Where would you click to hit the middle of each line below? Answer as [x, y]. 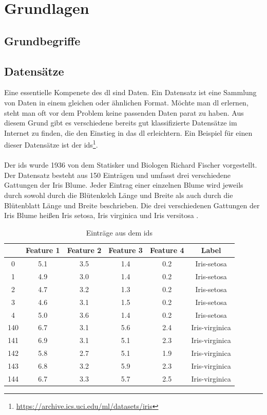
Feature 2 [84, 250]
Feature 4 [167, 250]
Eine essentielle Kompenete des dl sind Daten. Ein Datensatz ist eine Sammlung [130, 92]
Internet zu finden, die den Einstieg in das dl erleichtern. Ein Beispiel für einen [128, 132]
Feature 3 [126, 250]
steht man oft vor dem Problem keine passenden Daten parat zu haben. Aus [124, 112]
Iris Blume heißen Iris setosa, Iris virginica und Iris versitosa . [101, 215]
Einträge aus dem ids [119, 232]
